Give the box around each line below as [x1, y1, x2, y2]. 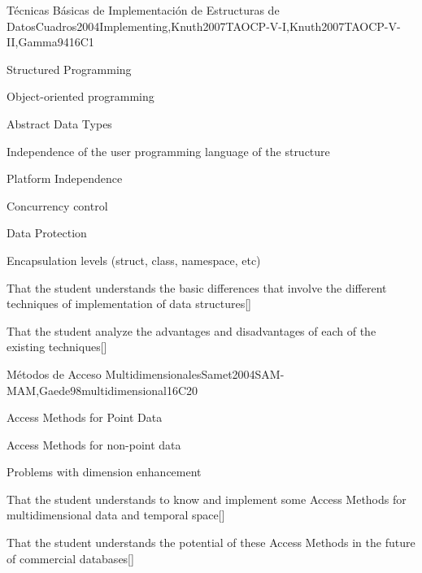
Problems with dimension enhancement [7, 463, 202, 480]
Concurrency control [7, 197, 108, 214]
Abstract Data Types [7, 115, 112, 132]
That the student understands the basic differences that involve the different [7, 279, 387, 296]
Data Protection [7, 224, 87, 241]
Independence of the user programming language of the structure [7, 142, 330, 159]
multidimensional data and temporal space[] [7, 506, 225, 523]
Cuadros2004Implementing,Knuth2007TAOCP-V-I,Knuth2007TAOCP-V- [35, 17, 401, 34]
